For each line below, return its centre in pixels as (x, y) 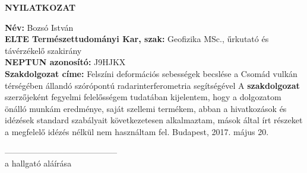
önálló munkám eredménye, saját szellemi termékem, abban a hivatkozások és (146, 108)
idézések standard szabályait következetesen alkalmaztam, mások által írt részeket (154, 120)
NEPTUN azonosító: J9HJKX (65, 62)
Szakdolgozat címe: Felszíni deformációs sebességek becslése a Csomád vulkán (151, 73)
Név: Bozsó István (39, 27)
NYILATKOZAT (40, 7)
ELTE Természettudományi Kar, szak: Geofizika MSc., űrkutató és (137, 39)
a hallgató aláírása (38, 163)
